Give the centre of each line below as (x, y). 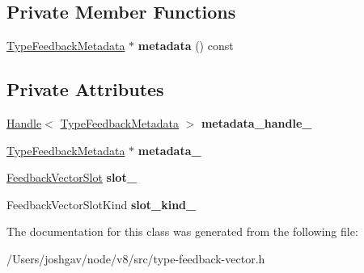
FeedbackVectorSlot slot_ (72, 177)
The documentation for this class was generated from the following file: (182, 231)
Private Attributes (85, 89)
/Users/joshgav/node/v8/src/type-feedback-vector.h (136, 258)
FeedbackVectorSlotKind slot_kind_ (102, 204)
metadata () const (186, 46)
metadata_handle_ (256, 123)
